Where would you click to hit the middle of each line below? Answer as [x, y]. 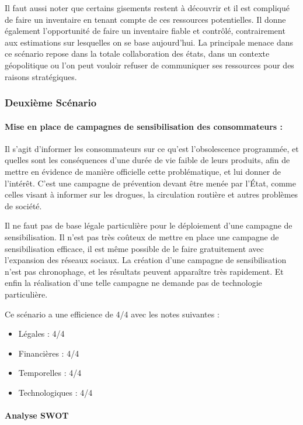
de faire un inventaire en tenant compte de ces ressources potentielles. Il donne [145, 19]
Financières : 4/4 [49, 353]
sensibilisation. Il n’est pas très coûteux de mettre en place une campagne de [142, 236]
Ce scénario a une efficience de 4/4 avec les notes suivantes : [112, 314]
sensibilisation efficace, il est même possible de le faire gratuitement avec [134, 248]
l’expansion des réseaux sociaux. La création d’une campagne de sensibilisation [146, 260]
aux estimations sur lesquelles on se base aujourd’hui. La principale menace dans [149, 42]
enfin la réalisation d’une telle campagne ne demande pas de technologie [133, 283]
